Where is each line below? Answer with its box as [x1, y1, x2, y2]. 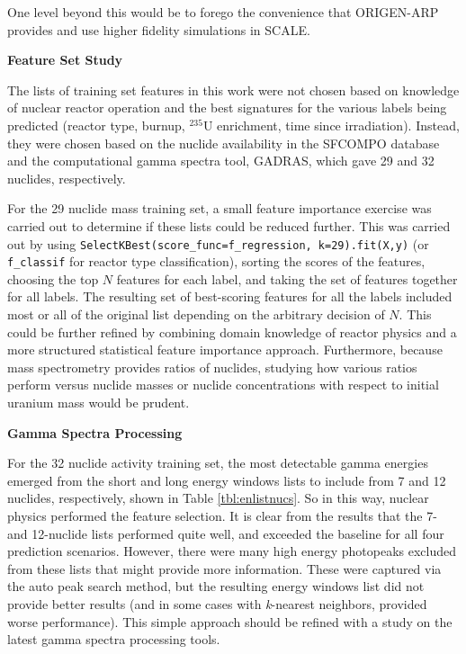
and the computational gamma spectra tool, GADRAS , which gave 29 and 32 [7, 151, 435, 170]
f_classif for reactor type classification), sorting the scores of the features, [7, 252, 426, 271]
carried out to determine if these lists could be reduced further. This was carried [7, 216, 451, 235]
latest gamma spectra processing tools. [7, 630, 220, 649]
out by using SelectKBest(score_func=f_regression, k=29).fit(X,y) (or [7, 234, 429, 253]
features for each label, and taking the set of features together [116, 269, 458, 288]
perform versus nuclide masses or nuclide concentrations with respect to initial [7, 375, 439, 394]
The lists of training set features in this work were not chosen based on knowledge [7, 80, 460, 99]
